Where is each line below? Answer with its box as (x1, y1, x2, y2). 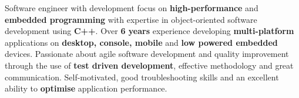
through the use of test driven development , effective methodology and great (5, 59, 294, 71)
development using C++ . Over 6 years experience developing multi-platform (5, 25, 294, 37)
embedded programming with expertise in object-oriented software (5, 13, 257, 25)
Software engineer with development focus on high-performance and (5, 2, 258, 13)
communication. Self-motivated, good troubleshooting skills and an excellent (5, 70, 279, 83)
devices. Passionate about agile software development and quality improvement (5, 48, 289, 60)
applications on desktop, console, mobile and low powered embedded (5, 36, 278, 48)
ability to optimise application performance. (5, 82, 167, 94)
